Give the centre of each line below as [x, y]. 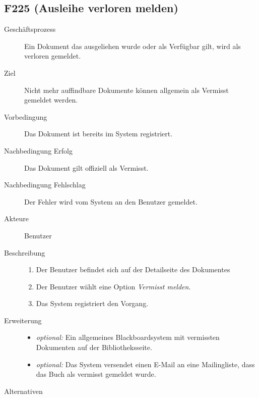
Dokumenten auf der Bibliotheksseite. [94, 347]
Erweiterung [23, 320]
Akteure [17, 218]
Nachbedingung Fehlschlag [45, 185]
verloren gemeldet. [53, 56]
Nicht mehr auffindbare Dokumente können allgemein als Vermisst [126, 90]
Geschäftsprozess [30, 29]
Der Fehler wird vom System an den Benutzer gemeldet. [111, 201]
